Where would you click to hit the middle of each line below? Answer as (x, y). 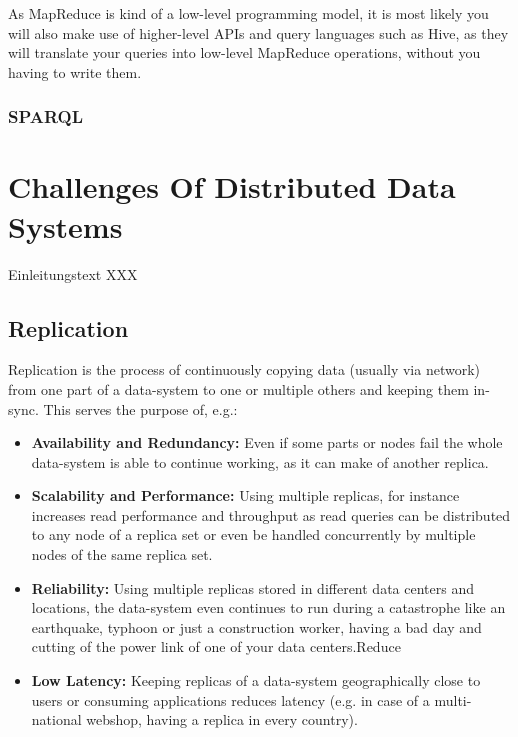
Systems (65, 225)
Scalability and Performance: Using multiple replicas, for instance (245, 495)
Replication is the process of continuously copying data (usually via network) (244, 369)
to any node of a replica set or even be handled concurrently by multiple (253, 534)
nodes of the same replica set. (122, 554)
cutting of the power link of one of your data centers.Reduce (216, 646)
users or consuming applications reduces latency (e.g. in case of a (230, 699)
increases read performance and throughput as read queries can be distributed (271, 514)
